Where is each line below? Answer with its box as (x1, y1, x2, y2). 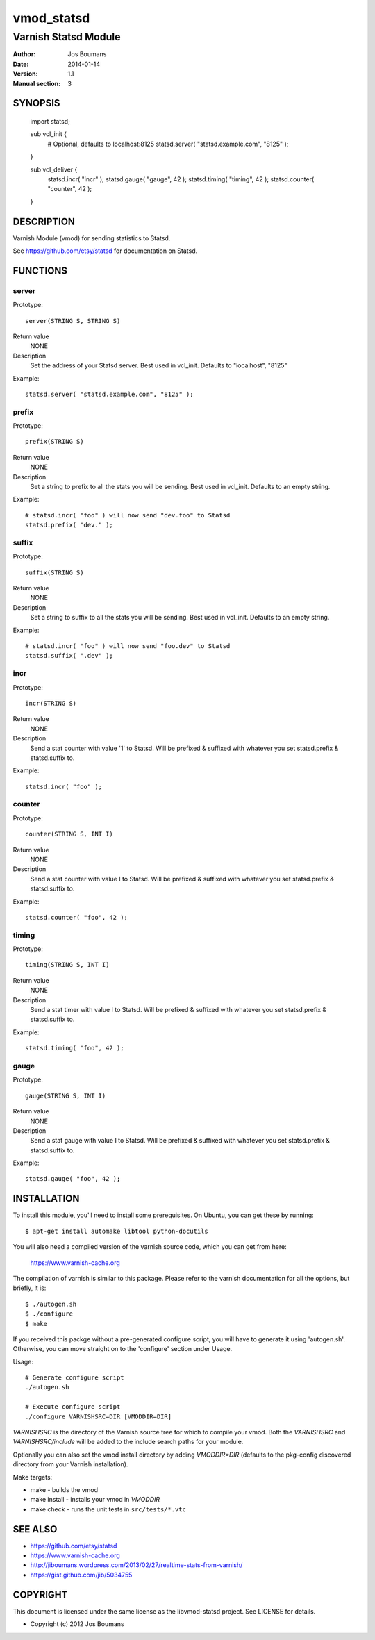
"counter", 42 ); (47, 185, 92, 193)
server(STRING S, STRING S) (25, 317, 121, 324)
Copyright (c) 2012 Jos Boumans (30, 1620, 124, 1628)
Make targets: (12, 1473, 53, 1481)
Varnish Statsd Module (12, 31, 121, 43)
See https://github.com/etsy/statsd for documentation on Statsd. (12, 247, 198, 255)
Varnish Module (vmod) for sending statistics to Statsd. (12, 233, 171, 242)
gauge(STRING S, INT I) (25, 1091, 106, 1100)
